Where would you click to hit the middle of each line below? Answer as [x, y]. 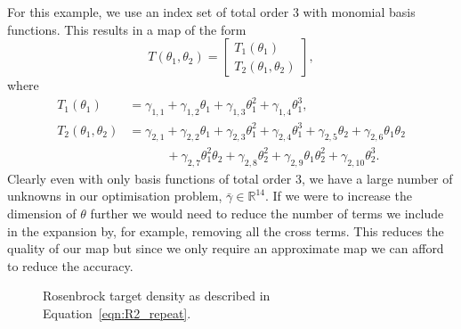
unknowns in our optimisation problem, [115, 196]
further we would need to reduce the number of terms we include [267, 213]
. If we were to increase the [338, 196]
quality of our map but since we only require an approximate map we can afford [226, 248]
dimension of [42, 213]
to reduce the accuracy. [70, 265]
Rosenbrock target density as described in [157, 296]
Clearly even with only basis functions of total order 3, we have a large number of [230, 178]
